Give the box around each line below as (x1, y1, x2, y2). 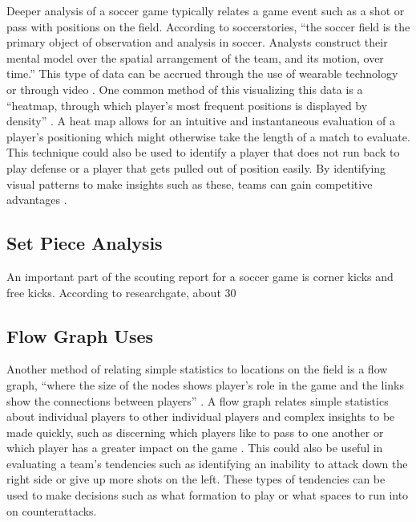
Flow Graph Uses (6, 323, 154, 348)
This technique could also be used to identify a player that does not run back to (6, 144, 400, 161)
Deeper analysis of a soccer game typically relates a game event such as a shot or (6, 2, 405, 18)
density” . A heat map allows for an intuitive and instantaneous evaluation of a (6, 112, 395, 129)
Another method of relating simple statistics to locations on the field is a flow (6, 361, 388, 377)
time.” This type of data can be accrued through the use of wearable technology (6, 65, 398, 82)
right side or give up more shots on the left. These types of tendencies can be (6, 471, 386, 487)
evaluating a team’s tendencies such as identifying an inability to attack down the (6, 455, 408, 471)
